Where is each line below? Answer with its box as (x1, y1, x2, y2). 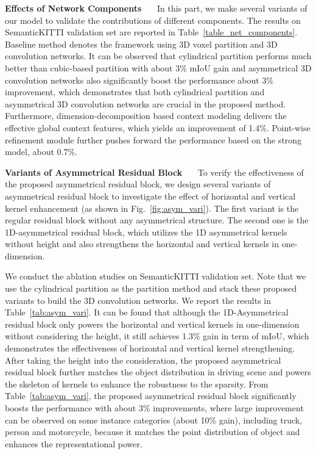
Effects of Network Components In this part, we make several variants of (5, 2, 307, 14)
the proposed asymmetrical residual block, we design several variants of (5, 178, 271, 190)
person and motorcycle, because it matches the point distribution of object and (5, 425, 300, 438)
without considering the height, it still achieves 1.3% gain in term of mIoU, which (5, 330, 309, 342)
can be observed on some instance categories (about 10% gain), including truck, (5, 413, 303, 426)
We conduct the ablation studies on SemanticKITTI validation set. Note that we (5, 270, 306, 283)
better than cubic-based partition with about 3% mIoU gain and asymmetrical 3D (5, 61, 312, 74)
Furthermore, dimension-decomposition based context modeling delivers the (5, 109, 287, 122)
